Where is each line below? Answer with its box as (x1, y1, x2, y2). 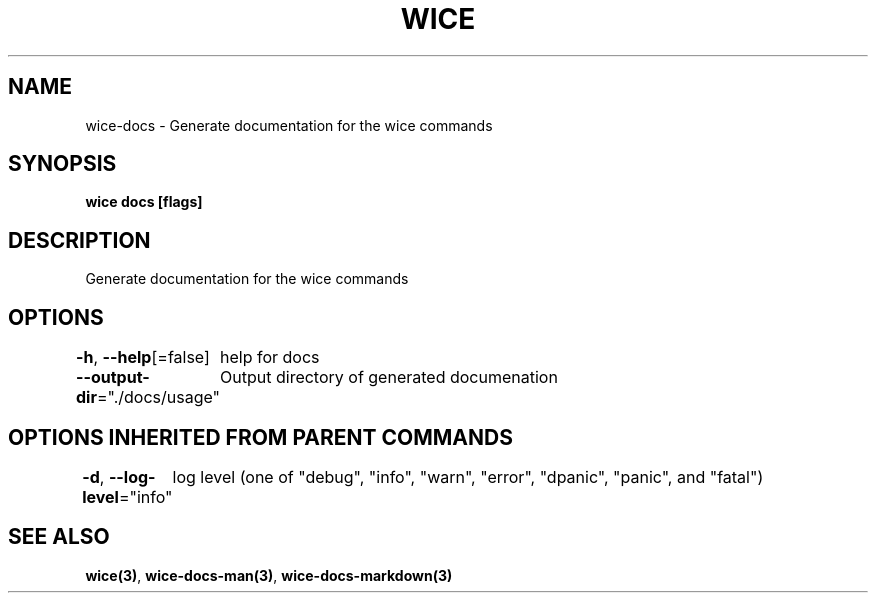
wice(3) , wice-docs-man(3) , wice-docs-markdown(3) (85, 566, 453, 584)
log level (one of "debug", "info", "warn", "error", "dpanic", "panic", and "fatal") (172, 466, 764, 487)
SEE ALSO (8, 524, 110, 550)
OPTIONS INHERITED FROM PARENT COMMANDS (8, 424, 513, 450)
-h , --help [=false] (76, 347, 210, 368)
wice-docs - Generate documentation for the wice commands (85, 116, 493, 134)
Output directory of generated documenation (220, 367, 558, 388)
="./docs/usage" (96, 387, 221, 408)
